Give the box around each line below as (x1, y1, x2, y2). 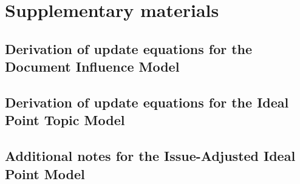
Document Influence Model (5, 57, 180, 76)
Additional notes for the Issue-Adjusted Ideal (5, 146, 296, 165)
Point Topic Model (5, 111, 125, 129)
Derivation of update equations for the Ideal (5, 92, 289, 111)
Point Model (5, 164, 85, 183)
